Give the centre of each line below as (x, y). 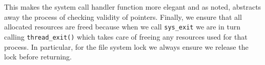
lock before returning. (38, 57)
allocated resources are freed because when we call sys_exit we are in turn (122, 27)
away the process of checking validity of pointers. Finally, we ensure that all (123, 17)
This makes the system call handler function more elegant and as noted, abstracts (133, 7)
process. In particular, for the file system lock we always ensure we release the (126, 46)
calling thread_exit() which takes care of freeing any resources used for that (126, 36)
